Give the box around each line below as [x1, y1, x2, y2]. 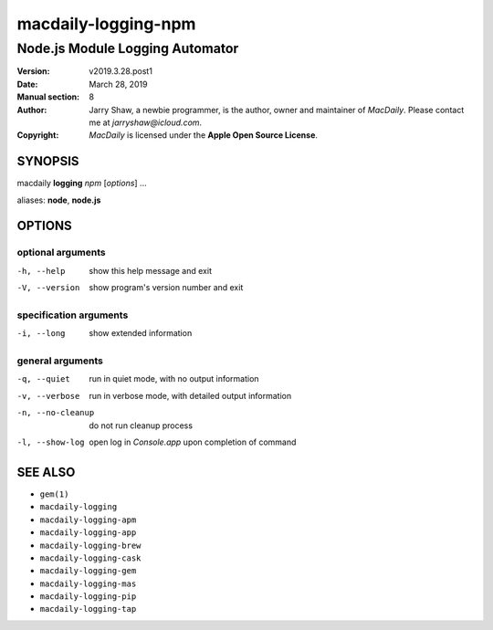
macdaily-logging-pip [39, 592, 137, 602]
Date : [16, 79, 38, 89]
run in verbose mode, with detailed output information [89, 390, 292, 401]
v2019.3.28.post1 [89, 66, 152, 77]
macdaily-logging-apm [39, 514, 137, 525]
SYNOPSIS [16, 153, 79, 169]
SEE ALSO [16, 464, 76, 479]
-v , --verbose [16, 391, 80, 401]
